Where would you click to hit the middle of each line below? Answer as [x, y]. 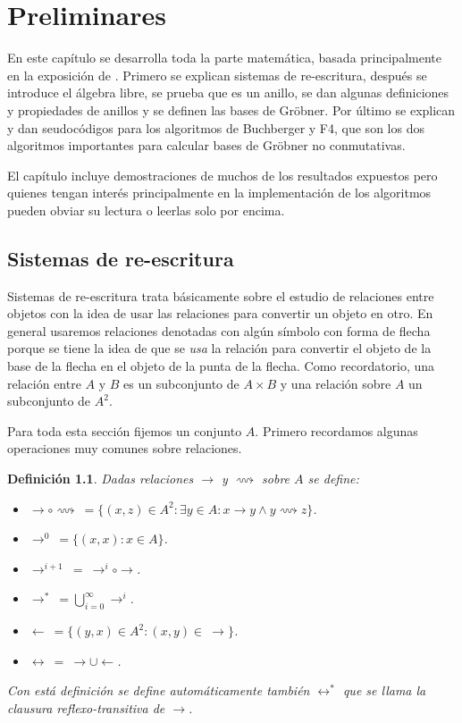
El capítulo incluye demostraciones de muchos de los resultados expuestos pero [223, 175]
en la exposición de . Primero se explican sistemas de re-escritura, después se [217, 75]
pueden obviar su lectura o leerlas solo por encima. [146, 210]
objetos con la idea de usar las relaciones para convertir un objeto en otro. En [220, 313]
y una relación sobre [336, 383]
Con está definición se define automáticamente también [159, 690]
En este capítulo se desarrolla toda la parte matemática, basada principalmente [224, 58]
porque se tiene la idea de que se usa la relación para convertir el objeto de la [219, 348]
